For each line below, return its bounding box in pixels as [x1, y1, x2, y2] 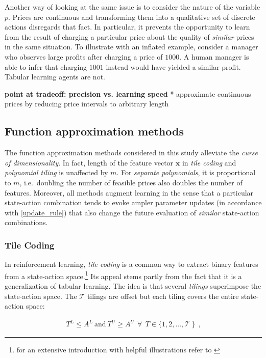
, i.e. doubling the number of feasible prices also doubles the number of [19, 177, 243, 187]
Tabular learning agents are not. [5, 71, 105, 82]
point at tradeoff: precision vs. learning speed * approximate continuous [5, 88, 251, 99]
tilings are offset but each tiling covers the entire [87, 290, 239, 301]
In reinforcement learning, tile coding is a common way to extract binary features [5, 259, 258, 269]
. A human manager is [179, 51, 249, 62]
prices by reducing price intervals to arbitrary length [5, 98, 169, 109]
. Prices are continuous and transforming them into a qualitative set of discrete [8, 11, 255, 22]
